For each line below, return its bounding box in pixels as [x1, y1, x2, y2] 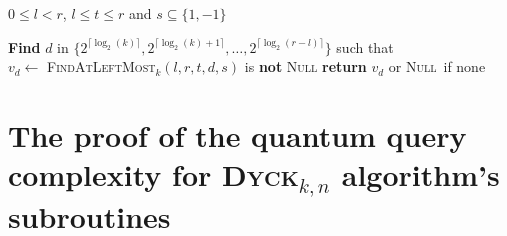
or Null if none [388, 56, 486, 77]
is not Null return [244, 56, 367, 77]
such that [336, 36, 394, 57]
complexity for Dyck [8, 154, 299, 195]
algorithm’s [341, 154, 500, 195]
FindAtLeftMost [47, 56, 156, 77]
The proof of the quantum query [8, 114, 467, 155]
